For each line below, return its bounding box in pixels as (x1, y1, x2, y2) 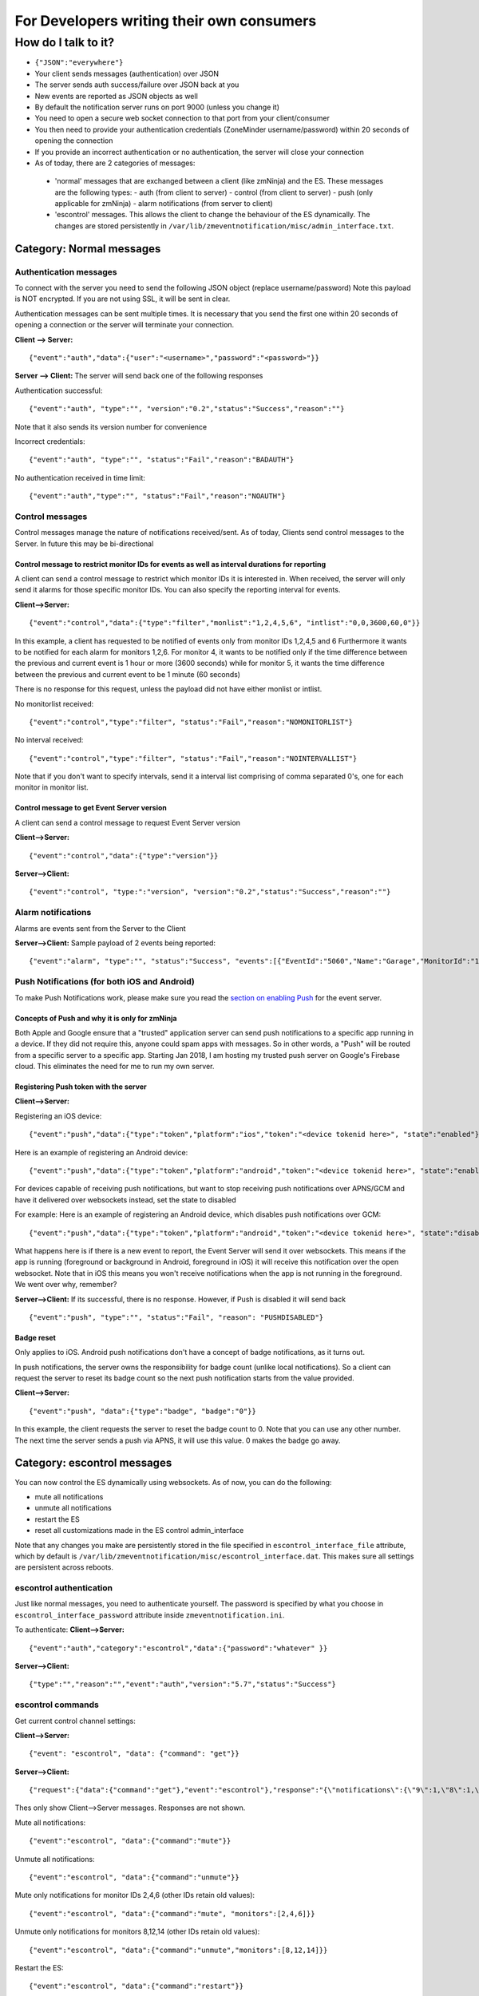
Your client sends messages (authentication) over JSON (34, 69, 220, 78)
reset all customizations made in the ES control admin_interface (34, 1526, 244, 1535)
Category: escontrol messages (14, 1456, 172, 1470)
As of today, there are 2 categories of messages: (34, 158, 196, 168)
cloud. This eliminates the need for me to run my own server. (14, 1062, 215, 1071)
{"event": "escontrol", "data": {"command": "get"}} (29, 1749, 239, 1758)
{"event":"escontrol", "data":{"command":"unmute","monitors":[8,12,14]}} (29, 1945, 328, 1954)
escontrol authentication (14, 1582, 113, 1594)
